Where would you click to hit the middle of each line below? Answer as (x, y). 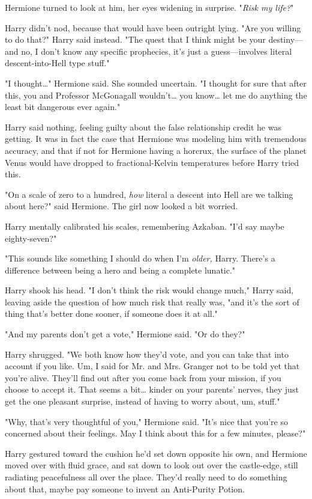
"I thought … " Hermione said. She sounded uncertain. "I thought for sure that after (156, 83)
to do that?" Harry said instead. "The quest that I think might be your (135, 39)
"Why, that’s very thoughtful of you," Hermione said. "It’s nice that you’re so (146, 421)
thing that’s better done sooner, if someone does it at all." (111, 314)
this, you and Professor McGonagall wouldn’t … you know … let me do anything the (156, 95)
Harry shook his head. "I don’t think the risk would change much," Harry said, (149, 290)
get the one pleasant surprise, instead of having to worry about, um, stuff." (142, 401)
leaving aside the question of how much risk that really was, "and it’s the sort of (152, 302)
